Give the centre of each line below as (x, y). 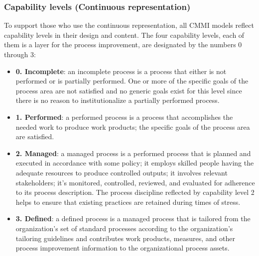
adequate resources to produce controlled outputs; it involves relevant (122, 172)
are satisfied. (35, 136)
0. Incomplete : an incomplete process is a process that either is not (121, 71)
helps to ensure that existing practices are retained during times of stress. (128, 202)
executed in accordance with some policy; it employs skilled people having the (135, 163)
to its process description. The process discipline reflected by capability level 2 (135, 192)
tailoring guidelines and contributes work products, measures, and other (125, 238)
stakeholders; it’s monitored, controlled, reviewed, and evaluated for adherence (135, 182)
